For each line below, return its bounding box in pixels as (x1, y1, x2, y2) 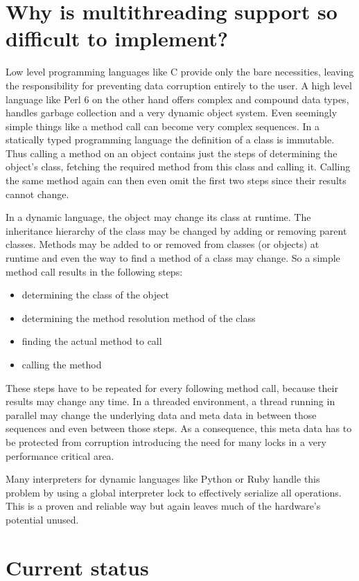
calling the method (21, 357, 102, 371)
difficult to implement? (6, 24, 228, 53)
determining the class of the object (21, 287, 169, 302)
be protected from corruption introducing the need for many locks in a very (6, 434, 326, 449)
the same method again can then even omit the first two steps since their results (6, 173, 347, 188)
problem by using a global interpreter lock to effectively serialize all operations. (6, 485, 342, 499)
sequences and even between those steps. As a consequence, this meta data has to (6, 421, 352, 436)
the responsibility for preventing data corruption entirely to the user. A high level (6, 78, 352, 92)
